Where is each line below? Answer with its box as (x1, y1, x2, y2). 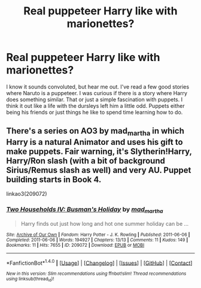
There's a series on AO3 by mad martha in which (6, 126, 184, 138)
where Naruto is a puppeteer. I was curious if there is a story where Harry (6, 89, 187, 96)
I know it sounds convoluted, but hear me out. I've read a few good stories (6, 83, 190, 90)
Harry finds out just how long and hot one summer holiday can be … (20, 220, 189, 227)
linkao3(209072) (6, 190, 47, 197)
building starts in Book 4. (6, 174, 102, 184)
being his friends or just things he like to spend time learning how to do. (6, 108, 183, 116)
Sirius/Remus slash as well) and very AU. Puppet (6, 165, 191, 175)
